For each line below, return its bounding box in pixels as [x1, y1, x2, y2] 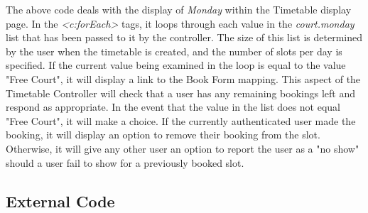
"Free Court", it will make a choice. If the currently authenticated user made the [6, 113, 356, 128]
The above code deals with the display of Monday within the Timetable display [6, 2, 352, 16]
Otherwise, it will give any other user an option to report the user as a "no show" [6, 141, 359, 155]
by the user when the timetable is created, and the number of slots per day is [6, 43, 342, 58]
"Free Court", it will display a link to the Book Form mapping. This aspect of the [6, 71, 361, 86]
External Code [6, 190, 115, 212]
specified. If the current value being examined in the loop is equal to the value [6, 58, 346, 72]
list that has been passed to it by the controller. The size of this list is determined [6, 30, 362, 45]
